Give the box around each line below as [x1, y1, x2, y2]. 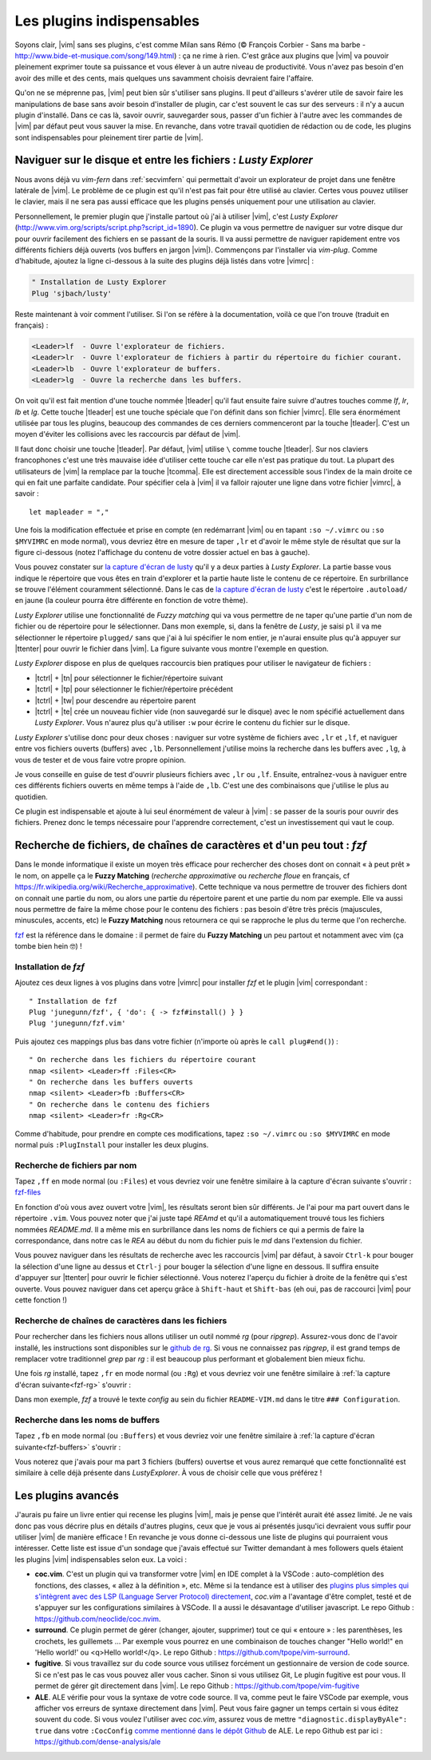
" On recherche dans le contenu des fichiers [29, 1100, 211, 1109]
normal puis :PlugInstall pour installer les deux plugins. [14, 1140, 209, 1149]
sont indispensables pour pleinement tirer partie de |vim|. [14, 133, 204, 142]
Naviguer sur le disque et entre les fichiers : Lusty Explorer [14, 153, 313, 167]
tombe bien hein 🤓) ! [14, 941, 83, 951]
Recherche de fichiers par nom [14, 1159, 137, 1171]
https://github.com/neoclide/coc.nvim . [34, 1614, 161, 1623]
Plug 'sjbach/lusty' [31, 288, 112, 298]
